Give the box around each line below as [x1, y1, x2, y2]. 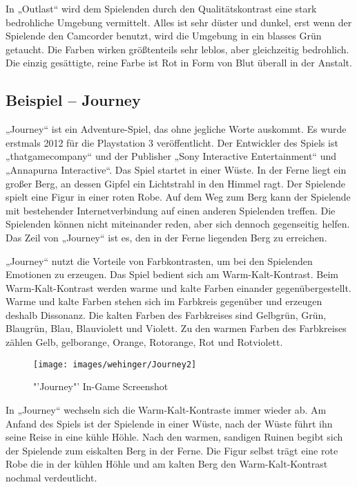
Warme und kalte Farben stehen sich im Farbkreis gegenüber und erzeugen [6, 294, 322, 309]
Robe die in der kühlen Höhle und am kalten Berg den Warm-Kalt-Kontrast [6, 457, 328, 471]
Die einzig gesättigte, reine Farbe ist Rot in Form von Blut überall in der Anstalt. [6, 55, 352, 70]
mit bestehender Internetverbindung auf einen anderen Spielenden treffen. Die [6, 203, 336, 217]
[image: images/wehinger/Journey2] [33, 359, 197, 369]
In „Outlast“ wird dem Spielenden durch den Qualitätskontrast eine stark [6, 1, 317, 15]
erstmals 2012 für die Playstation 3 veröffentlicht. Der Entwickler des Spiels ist [6, 135, 338, 149]
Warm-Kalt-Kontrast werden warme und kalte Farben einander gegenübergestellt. [6, 280, 351, 295]
